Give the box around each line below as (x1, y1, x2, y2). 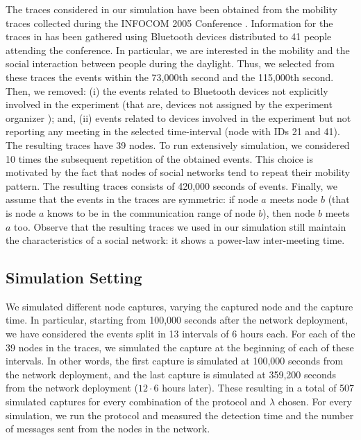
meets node (269, 192, 318, 206)
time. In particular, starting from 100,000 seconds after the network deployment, (6, 313, 349, 327)
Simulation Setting (6, 267, 142, 288)
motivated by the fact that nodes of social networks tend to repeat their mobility (6, 165, 351, 179)
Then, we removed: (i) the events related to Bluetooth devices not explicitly (6, 83, 328, 98)
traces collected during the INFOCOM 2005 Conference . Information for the (6, 15, 333, 30)
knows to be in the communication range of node (47, 205, 255, 220)
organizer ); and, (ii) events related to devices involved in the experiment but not (6, 110, 351, 125)
